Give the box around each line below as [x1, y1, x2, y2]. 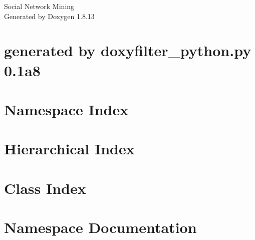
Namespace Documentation [4, 217, 197, 237]
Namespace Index [4, 99, 129, 119]
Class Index [4, 177, 86, 198]
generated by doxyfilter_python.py [4, 40, 251, 61]
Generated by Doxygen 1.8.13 [4, 11, 95, 21]
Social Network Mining [4, 1, 75, 11]
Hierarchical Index [4, 138, 135, 159]
